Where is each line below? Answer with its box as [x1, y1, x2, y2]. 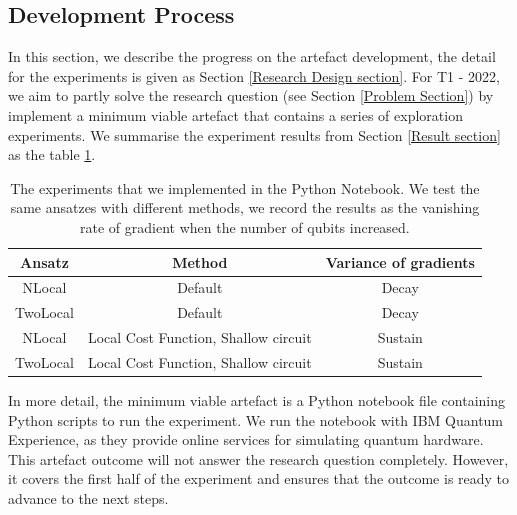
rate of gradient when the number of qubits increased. [80, 216, 410, 237]
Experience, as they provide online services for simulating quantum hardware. [8, 429, 484, 450]
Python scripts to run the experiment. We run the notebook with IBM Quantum [8, 409, 504, 430]
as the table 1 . [8, 144, 96, 165]
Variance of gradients [325, 251, 475, 272]
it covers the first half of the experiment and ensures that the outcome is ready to [8, 468, 510, 489]
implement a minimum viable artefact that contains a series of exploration [8, 104, 463, 125]
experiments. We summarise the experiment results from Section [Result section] [8, 124, 501, 145]
